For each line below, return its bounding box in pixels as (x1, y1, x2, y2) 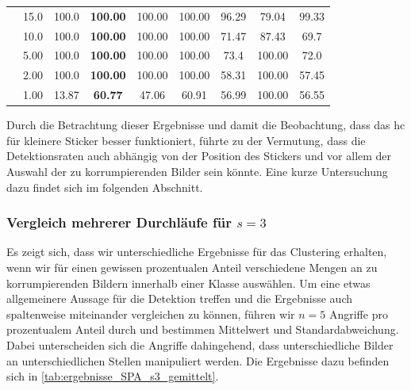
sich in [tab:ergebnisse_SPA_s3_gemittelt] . (6, 368, 219, 384)
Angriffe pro (328, 305, 388, 322)
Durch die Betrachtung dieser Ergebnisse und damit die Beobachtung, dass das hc (6, 117, 405, 133)
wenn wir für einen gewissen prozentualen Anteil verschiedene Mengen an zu (6, 259, 378, 275)
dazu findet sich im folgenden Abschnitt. (6, 178, 203, 195)
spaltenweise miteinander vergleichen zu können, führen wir (6, 305, 295, 322)
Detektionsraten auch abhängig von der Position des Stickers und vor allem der (6, 147, 392, 164)
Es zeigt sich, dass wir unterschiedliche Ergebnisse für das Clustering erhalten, (6, 243, 387, 260)
